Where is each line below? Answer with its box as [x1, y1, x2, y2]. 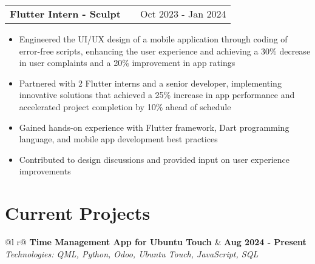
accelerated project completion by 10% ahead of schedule [19, 100, 231, 113]
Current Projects [5, 200, 151, 225]
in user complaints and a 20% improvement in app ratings [19, 56, 235, 69]
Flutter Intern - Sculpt [10, 7, 121, 21]
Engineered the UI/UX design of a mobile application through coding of [19, 33, 288, 45]
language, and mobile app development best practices [19, 133, 218, 145]
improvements [19, 165, 71, 177]
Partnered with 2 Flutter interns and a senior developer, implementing [19, 76, 282, 89]
